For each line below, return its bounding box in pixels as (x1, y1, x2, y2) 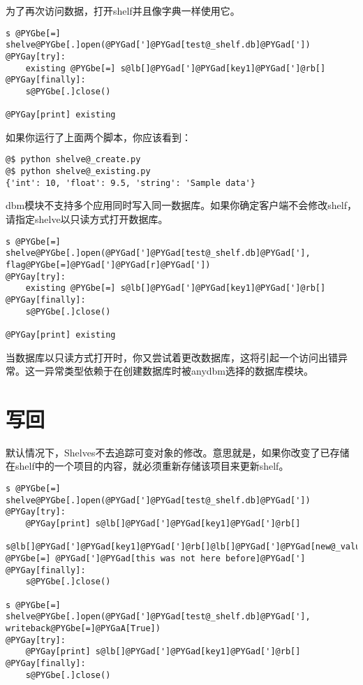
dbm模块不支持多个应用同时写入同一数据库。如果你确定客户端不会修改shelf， (6, 198, 357, 212)
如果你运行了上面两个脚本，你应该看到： (6, 129, 191, 144)
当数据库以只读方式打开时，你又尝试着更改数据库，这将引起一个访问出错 (6, 349, 338, 364)
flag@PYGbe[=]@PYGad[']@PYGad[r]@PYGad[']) (6, 259, 211, 270)
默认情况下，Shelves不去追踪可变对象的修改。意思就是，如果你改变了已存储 (6, 445, 350, 459)
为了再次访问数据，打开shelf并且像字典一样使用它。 (6, 3, 240, 17)
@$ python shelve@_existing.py (6, 166, 151, 177)
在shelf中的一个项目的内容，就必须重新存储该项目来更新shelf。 (6, 459, 289, 473)
